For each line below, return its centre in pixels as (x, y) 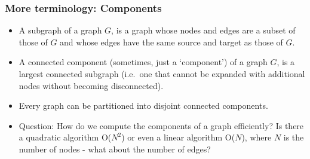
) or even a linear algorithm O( (178, 137)
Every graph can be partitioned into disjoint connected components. (143, 106)
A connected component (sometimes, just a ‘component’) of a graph (143, 62)
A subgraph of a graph (60, 30)
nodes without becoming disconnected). (91, 85)
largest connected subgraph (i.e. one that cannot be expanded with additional (162, 74)
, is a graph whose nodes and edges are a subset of (203, 30)
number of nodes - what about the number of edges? (115, 149)
